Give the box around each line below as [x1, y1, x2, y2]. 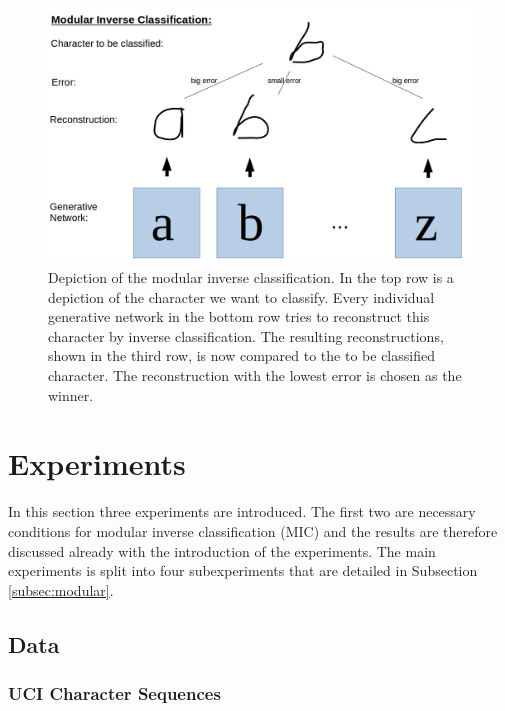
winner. [48, 384, 94, 405]
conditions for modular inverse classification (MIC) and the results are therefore [8, 520, 498, 541]
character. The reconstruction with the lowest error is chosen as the [48, 365, 462, 386]
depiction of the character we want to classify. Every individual [48, 286, 435, 307]
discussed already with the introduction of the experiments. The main [8, 540, 436, 561]
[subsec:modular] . [8, 579, 114, 600]
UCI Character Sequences [8, 681, 221, 706]
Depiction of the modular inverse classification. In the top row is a [48, 267, 454, 288]
